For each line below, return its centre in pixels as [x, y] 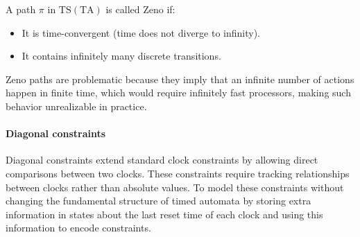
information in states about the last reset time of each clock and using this [164, 214]
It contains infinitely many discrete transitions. [121, 56]
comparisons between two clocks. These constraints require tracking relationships [178, 173]
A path [21, 9]
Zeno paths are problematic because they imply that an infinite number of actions [180, 79]
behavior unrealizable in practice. [76, 106]
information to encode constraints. [78, 228]
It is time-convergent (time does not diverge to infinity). [141, 32]
